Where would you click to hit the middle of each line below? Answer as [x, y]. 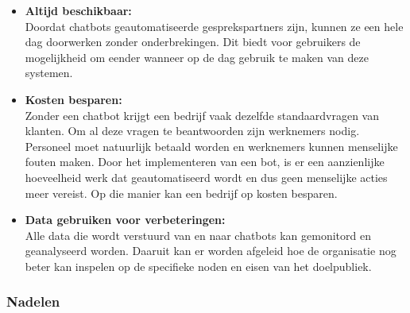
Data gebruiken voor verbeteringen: [125, 220]
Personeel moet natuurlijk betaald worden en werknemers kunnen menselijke [211, 146]
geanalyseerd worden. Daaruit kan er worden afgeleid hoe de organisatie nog [211, 251]
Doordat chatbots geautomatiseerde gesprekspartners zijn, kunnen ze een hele [214, 26]
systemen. [49, 73]
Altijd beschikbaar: [78, 10]
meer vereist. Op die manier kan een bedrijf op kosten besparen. [181, 193]
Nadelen [33, 301]
